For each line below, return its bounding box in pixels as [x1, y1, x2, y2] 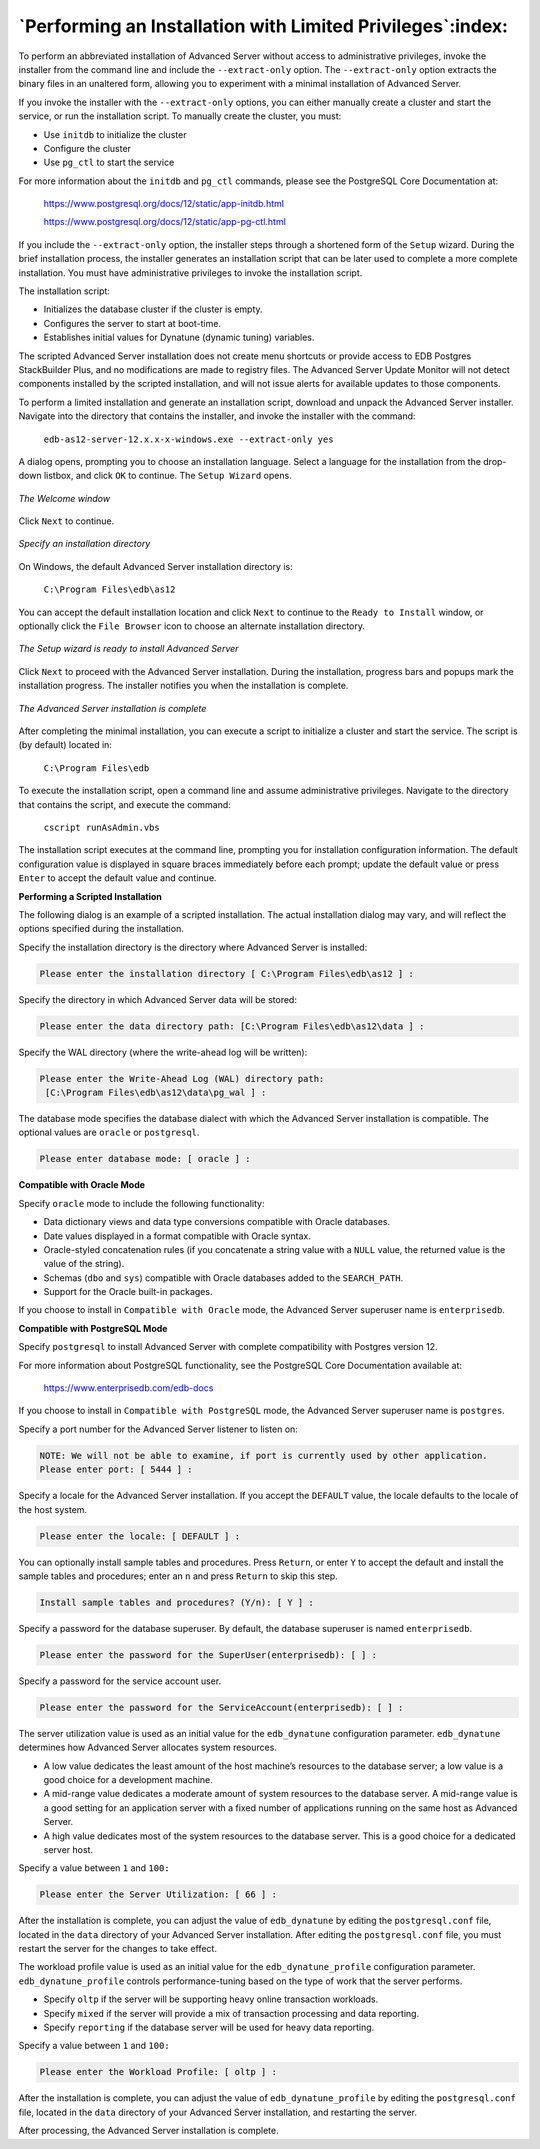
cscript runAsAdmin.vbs [43, 821, 160, 833]
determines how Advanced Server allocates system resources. [18, 1741, 277, 1754]
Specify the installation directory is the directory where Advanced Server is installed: [18, 941, 368, 953]
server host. [43, 1843, 94, 1855]
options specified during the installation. [18, 923, 184, 935]
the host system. [18, 1503, 88, 1515]
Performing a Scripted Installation [18, 890, 162, 902]
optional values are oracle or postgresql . [18, 1126, 200, 1139]
